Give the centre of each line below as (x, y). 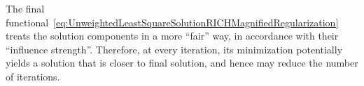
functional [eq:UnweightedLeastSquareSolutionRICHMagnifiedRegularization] (172, 22)
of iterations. (33, 76)
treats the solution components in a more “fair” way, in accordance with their (172, 36)
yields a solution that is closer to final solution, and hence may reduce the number (182, 63)
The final (25, 8)
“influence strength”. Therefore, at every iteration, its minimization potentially (174, 49)
